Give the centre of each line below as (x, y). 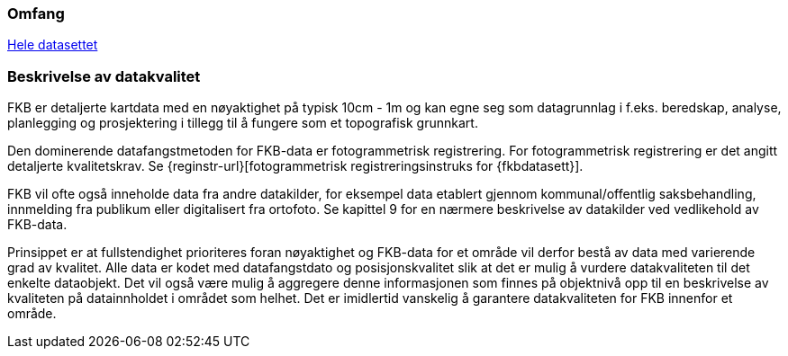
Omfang (36, 13)
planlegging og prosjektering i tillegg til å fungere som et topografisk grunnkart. (243, 123)
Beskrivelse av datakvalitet (104, 76)
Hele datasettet (53, 45)
